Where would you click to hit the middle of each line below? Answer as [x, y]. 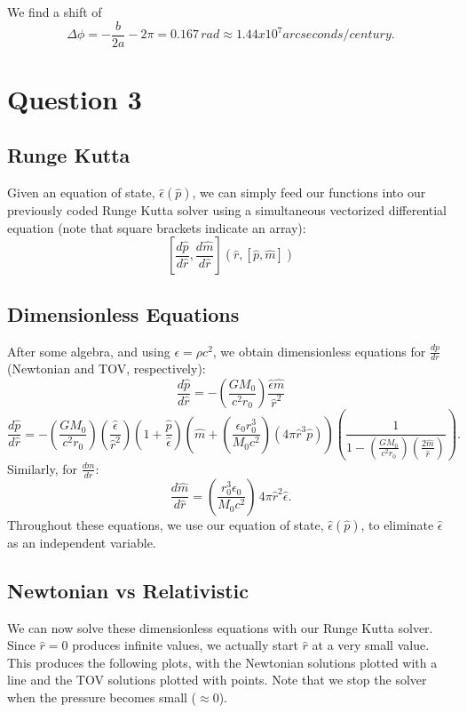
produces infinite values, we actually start [185, 645]
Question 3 [75, 98]
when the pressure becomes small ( [102, 697]
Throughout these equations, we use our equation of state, [166, 524]
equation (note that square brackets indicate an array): [157, 227]
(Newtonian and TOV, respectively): [107, 369]
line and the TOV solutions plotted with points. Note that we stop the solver [217, 680]
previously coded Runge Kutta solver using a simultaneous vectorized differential [227, 210]
